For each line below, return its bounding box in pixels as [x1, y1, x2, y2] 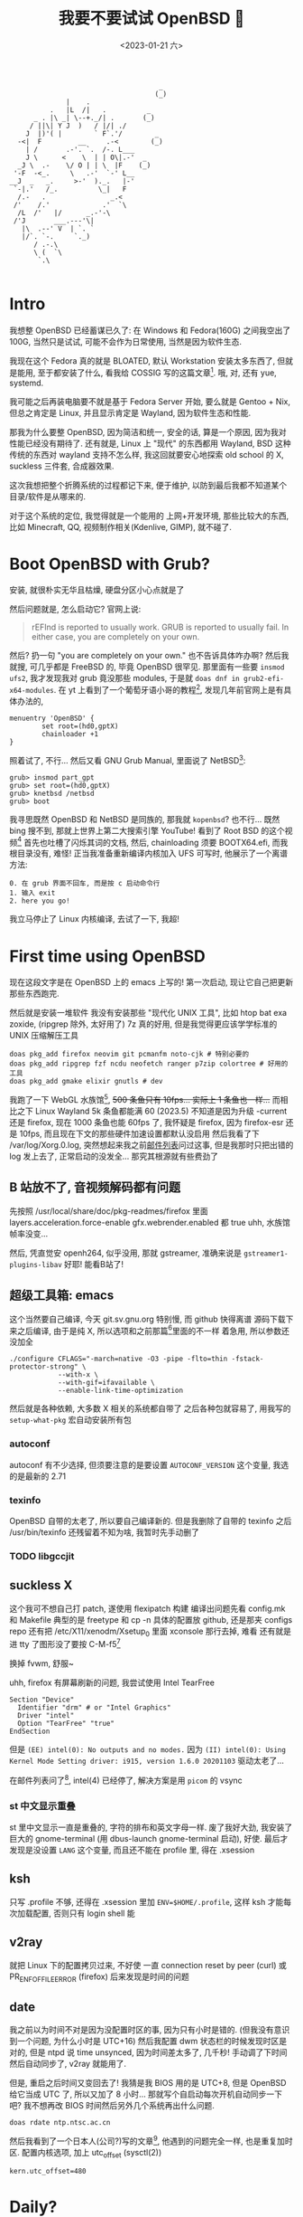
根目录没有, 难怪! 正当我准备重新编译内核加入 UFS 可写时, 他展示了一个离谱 [9, 848, 289, 859]
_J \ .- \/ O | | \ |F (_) [17, 160, 151, 170]
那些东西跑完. [9, 988, 60, 1000]
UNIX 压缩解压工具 [9, 1030, 79, 1041]
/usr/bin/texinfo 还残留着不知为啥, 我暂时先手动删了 [9, 1526, 200, 1538]
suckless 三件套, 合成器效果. [9, 460, 115, 471]
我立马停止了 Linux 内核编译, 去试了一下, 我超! [9, 914, 180, 924]
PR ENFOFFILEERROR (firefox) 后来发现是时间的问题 [9, 1971, 189, 1984]
